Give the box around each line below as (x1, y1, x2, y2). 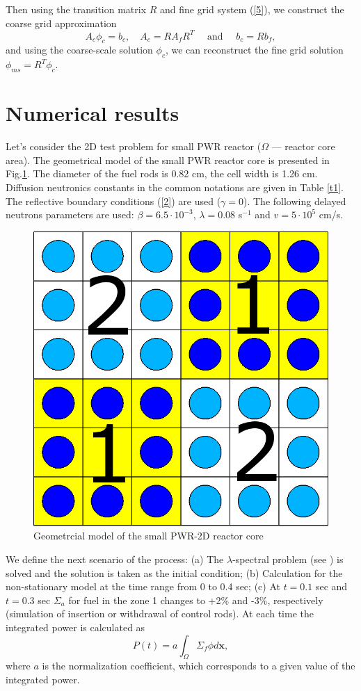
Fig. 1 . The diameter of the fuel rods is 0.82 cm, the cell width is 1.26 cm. (6, 166, 318, 181)
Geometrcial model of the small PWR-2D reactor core (33, 528, 264, 543)
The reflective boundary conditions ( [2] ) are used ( (6, 193, 221, 208)
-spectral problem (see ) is (232, 551, 344, 566)
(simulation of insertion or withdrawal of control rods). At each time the (6, 606, 314, 621)
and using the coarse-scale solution (6, 42, 153, 57)
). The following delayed (243, 193, 346, 208)
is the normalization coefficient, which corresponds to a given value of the (42, 658, 355, 673)
